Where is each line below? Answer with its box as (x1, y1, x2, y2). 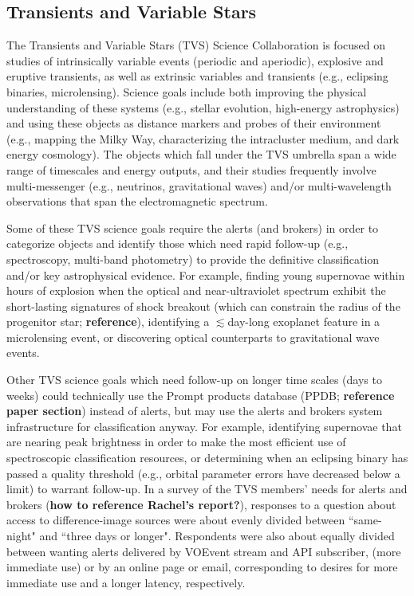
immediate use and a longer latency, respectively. (6, 574, 246, 590)
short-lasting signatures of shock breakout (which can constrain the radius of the (6, 297, 400, 314)
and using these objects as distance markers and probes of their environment (6, 115, 381, 131)
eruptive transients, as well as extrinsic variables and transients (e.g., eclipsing (6, 68, 388, 84)
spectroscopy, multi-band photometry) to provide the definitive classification (6, 250, 380, 267)
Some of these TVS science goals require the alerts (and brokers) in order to (6, 219, 379, 236)
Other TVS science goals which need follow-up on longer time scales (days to (6, 371, 382, 388)
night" (6, 527, 36, 544)
